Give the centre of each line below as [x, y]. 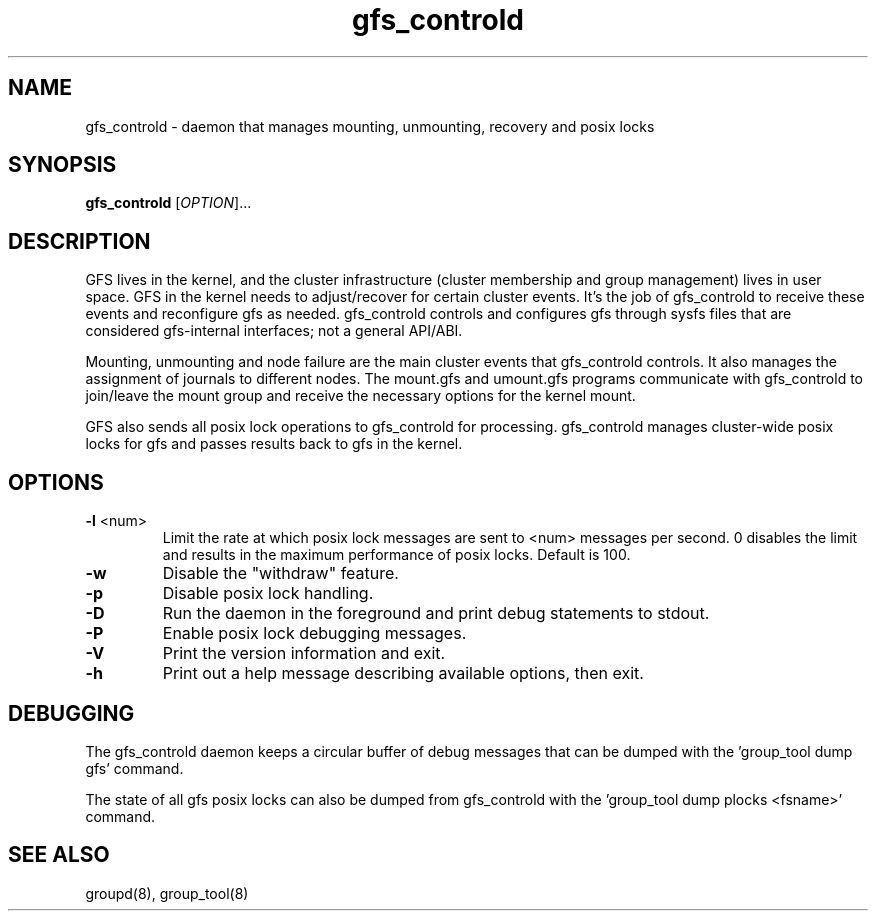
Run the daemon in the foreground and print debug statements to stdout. [436, 613]
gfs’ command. [134, 768]
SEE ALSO [59, 855]
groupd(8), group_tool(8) [167, 893]
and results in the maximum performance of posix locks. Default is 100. [396, 555]
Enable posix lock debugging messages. [314, 633]
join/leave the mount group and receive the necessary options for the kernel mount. [360, 396]
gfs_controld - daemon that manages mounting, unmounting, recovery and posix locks [370, 126]
